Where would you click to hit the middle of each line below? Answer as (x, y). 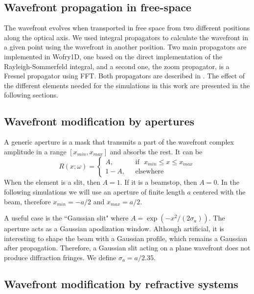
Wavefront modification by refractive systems (121, 283)
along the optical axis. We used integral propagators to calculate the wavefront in (126, 37)
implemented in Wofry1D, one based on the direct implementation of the (113, 56)
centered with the (219, 191)
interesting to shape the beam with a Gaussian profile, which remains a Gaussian (126, 238)
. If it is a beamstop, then (159, 182)
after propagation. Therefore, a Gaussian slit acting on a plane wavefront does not (127, 248)
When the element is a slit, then (52, 182)
